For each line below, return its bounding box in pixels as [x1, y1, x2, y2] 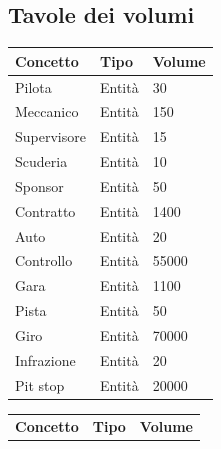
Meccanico [15, 101, 79, 122]
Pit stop [15, 374, 65, 395]
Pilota [15, 76, 52, 97]
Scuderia [15, 151, 68, 172]
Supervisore [15, 126, 86, 147]
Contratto [15, 200, 76, 221]
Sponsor [15, 175, 64, 196]
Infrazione [15, 349, 76, 370]
